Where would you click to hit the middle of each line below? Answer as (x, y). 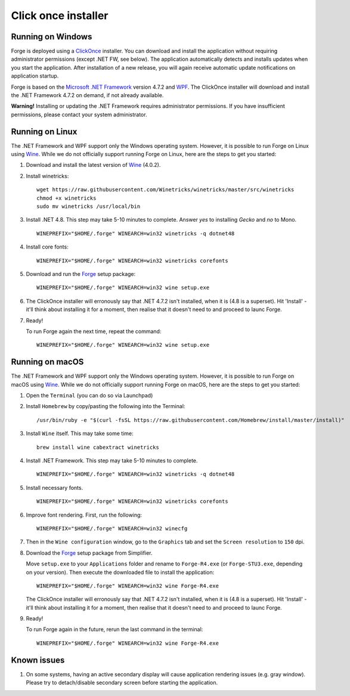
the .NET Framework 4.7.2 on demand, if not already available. (87, 95)
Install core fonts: (47, 247)
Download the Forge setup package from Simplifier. (89, 553)
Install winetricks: (47, 176)
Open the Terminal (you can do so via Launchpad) (89, 396)
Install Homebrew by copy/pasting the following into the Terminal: (106, 406)
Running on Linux (44, 131)
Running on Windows (52, 37)
